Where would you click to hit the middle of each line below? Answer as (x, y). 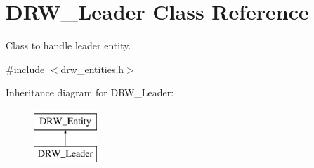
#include (25, 69)
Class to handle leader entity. (68, 45)
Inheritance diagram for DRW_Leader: (90, 92)
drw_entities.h (92, 69)
